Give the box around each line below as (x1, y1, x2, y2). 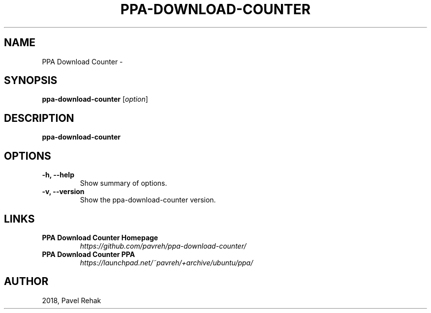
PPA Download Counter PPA (42, 250, 135, 258)
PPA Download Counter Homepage (42, 233, 158, 242)
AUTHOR (4, 275, 49, 288)
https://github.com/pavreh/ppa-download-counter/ (80, 241, 246, 250)
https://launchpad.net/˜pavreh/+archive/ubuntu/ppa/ (80, 258, 253, 267)
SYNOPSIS (4, 74, 58, 87)
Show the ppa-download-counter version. (80, 196, 216, 204)
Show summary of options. (80, 179, 167, 188)
